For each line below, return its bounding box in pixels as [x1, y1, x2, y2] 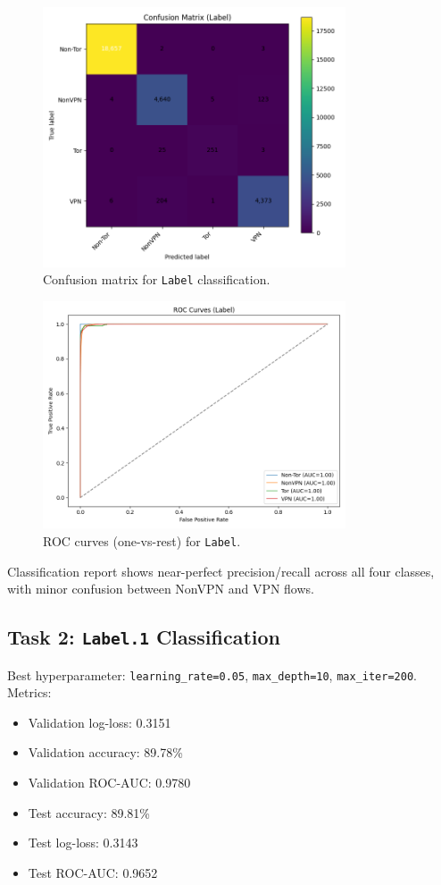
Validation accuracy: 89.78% [28, 743, 183, 762]
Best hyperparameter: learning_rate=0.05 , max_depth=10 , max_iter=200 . [7, 665, 417, 684]
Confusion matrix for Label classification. [43, 270, 270, 289]
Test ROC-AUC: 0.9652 [28, 863, 158, 881]
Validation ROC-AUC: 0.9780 [28, 773, 191, 792]
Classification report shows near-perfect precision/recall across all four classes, [7, 561, 435, 580]
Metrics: [7, 683, 52, 702]
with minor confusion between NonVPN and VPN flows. [7, 579, 314, 598]
